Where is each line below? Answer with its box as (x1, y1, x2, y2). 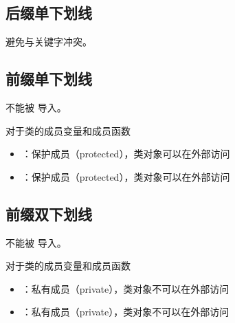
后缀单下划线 (5, 2, 92, 23)
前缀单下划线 (5, 68, 92, 89)
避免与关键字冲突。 (5, 34, 92, 49)
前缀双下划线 (5, 203, 92, 224)
